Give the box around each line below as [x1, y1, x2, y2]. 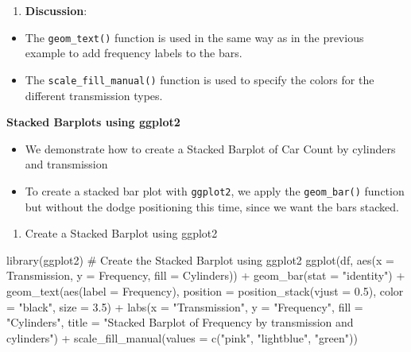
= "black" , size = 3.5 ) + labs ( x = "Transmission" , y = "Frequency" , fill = [6, 298, 363, 315]
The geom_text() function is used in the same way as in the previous [25, 29, 364, 45]
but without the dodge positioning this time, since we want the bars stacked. [25, 198, 399, 215]
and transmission [25, 156, 108, 172]
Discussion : [25, 2, 87, 18]
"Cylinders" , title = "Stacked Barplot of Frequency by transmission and [6, 314, 354, 331]
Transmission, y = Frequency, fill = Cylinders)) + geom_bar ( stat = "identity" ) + [6, 267, 405, 284]
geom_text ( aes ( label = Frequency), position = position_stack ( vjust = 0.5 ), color [6, 282, 404, 299]
